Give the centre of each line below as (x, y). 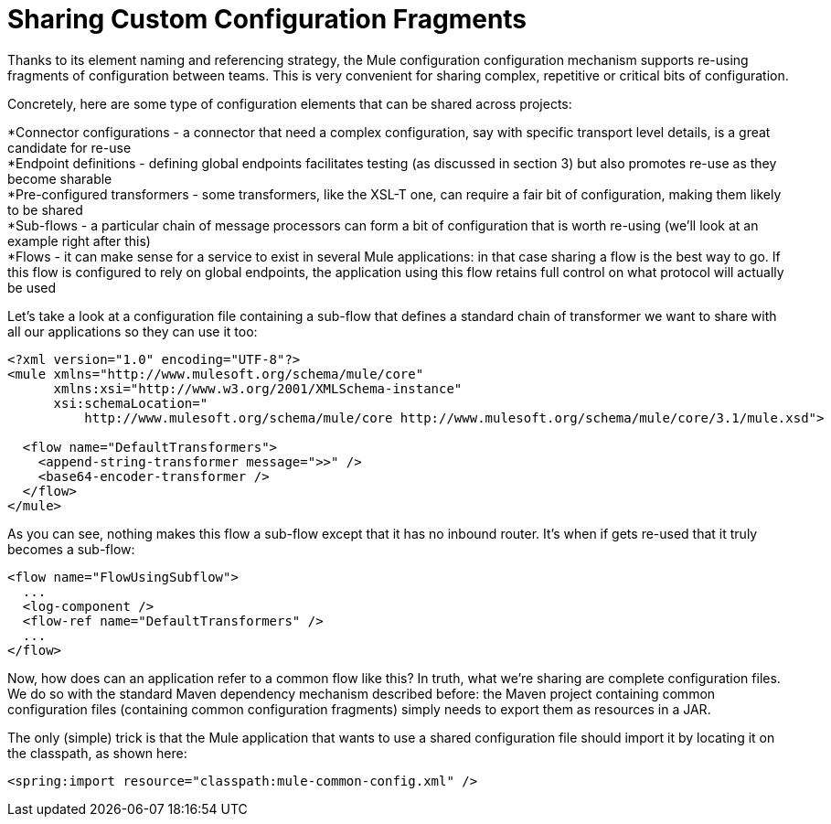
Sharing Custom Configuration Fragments (267, 19)
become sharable (60, 178)
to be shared (45, 209)
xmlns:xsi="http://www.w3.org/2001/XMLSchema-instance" (258, 388)
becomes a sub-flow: (71, 549)
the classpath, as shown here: (97, 753)
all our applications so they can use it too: (133, 331)
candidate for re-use (69, 147)
